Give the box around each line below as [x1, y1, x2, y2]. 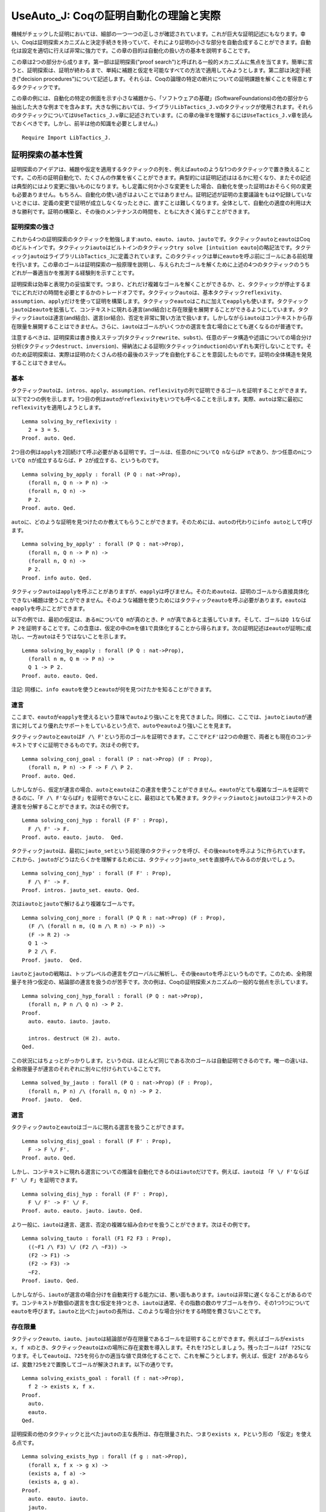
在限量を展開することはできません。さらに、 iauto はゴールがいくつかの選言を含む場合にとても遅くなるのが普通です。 [11, 322, 306, 330]
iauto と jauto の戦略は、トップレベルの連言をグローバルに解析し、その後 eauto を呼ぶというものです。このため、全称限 [11, 970, 312, 977]
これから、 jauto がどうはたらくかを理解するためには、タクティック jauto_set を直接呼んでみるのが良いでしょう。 [11, 856, 298, 863]
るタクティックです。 [11, 83, 63, 91]
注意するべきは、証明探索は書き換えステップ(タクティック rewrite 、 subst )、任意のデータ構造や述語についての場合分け [11, 334, 312, 341]
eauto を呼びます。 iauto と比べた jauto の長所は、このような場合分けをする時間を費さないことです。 [11, 1308, 264, 1315]
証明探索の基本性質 [11, 149, 83, 160]
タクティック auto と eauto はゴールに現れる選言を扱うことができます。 [11, 1124, 187, 1131]
